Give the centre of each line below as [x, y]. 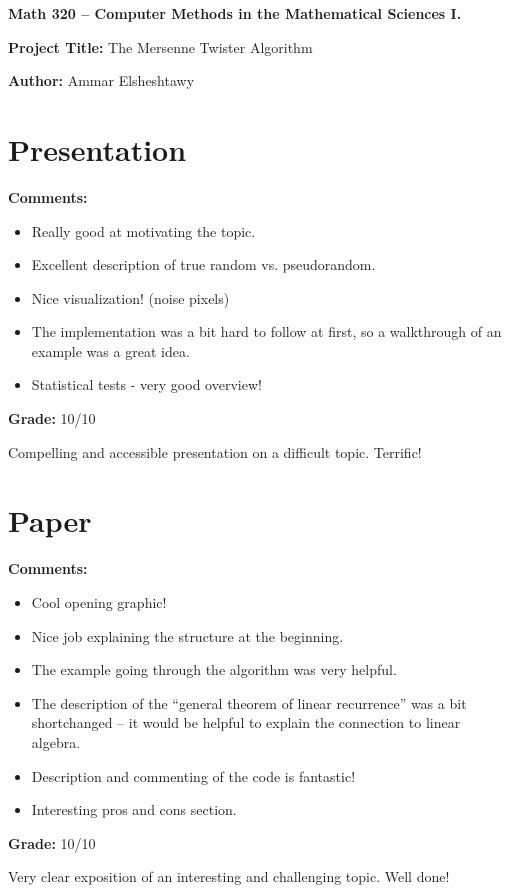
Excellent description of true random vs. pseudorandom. [203, 264]
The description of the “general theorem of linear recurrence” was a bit [249, 702]
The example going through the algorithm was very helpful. [214, 669]
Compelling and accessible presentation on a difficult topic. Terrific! [215, 451]
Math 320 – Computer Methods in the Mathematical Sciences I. [235, 13]
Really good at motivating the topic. [143, 230]
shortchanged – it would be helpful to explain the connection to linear [246, 722]
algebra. [56, 741]
